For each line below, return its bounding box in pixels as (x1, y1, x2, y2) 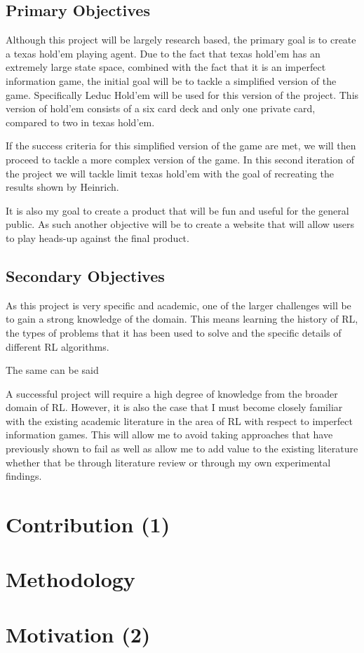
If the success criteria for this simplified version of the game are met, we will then (6, 138, 356, 153)
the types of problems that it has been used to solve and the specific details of (6, 325, 342, 339)
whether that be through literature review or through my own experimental (6, 455, 331, 469)
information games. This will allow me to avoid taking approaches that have (6, 427, 333, 442)
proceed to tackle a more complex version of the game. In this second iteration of (6, 152, 354, 166)
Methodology (6, 565, 135, 593)
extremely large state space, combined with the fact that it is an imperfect (6, 60, 326, 74)
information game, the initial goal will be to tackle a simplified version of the (6, 73, 337, 88)
